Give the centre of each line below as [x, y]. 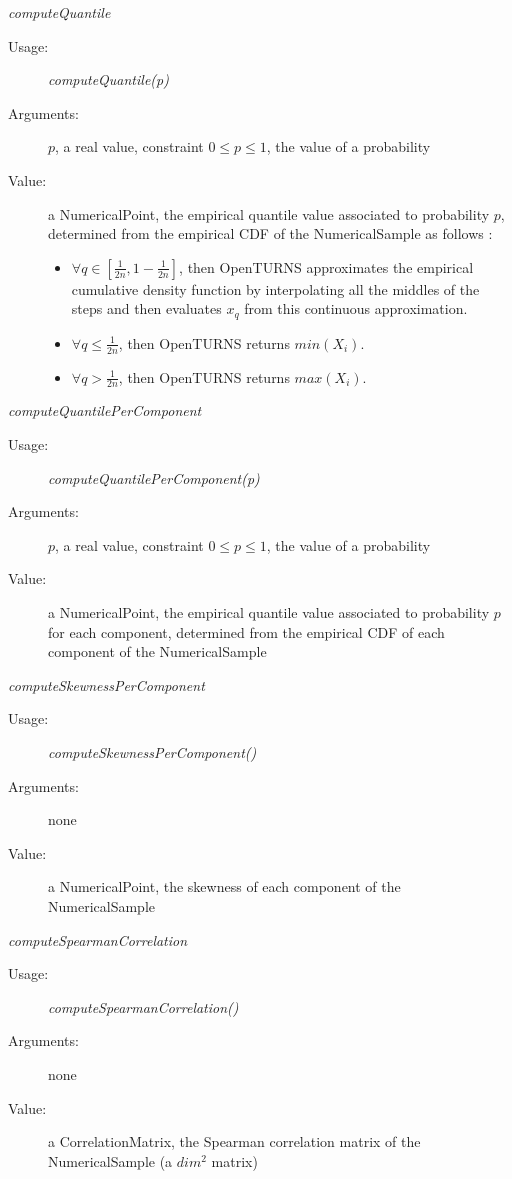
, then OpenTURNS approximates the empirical [326, 266]
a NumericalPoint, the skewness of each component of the [224, 886]
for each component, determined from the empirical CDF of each [246, 631]
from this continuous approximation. [356, 308]
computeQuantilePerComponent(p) [154, 477]
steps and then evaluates [146, 308]
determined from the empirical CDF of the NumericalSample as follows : [270, 233]
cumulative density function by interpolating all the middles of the [275, 288]
